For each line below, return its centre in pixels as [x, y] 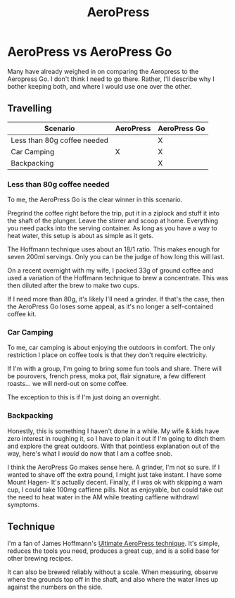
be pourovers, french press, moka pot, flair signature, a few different [107, 376]
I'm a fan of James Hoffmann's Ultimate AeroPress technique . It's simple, [114, 544]
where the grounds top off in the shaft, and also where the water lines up [113, 580]
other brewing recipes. [40, 559]
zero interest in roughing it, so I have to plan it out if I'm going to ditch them [116, 438]
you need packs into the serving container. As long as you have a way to [112, 228]
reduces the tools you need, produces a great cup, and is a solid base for [113, 551]
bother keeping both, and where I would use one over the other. [100, 86]
